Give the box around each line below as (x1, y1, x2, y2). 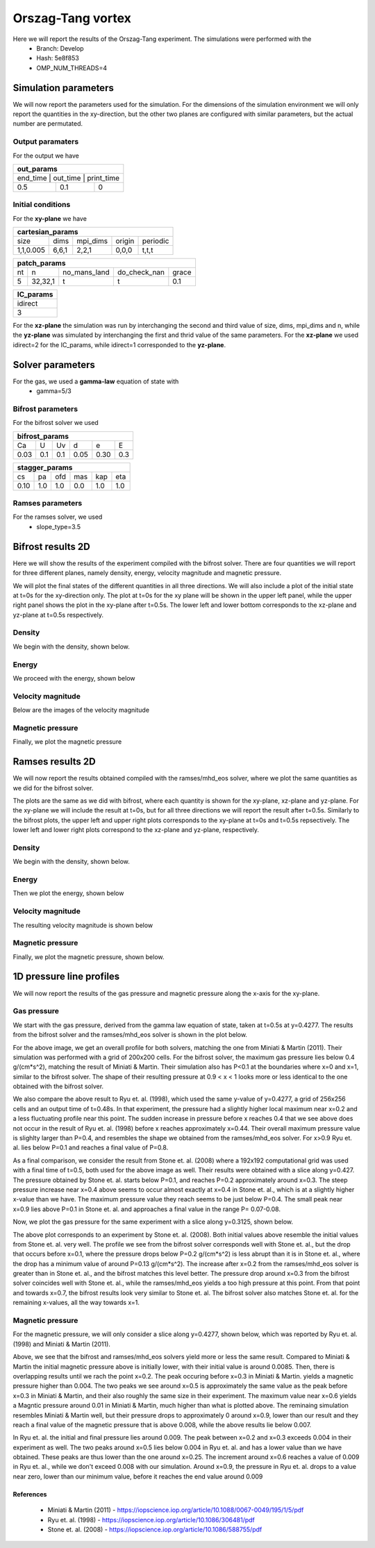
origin (115, 236, 135, 246)
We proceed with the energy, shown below (12, 674, 135, 682)
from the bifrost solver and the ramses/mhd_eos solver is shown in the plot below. (12, 1031, 248, 1039)
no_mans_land (62, 267, 110, 277)
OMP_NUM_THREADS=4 (36, 63, 108, 72)
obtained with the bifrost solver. (12, 1082, 104, 1090)
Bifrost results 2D (12, 540, 90, 552)
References (12, 1490, 47, 1498)
